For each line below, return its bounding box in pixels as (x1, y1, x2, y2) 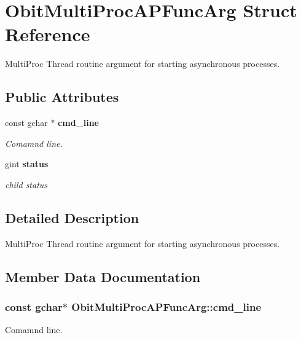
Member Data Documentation (5, 267, 201, 286)
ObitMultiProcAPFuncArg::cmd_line (71, 299, 262, 314)
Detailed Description (5, 208, 139, 227)
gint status (5, 157, 49, 170)
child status (5, 178, 48, 191)
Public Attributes (5, 87, 119, 106)
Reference (5, 22, 90, 47)
